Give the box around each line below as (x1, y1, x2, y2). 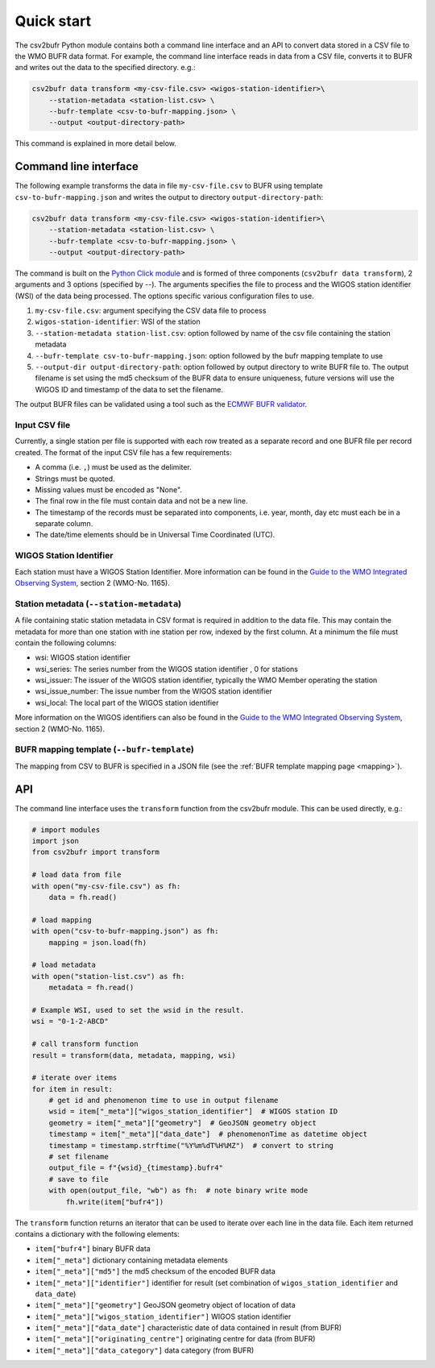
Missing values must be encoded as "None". (35, 484, 183, 495)
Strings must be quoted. (35, 474, 116, 483)
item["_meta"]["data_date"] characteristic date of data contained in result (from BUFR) (35, 1323, 342, 1333)
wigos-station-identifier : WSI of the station (35, 317, 201, 326)
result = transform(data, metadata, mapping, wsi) (31, 1051, 237, 1059)
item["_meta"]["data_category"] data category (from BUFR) (35, 1345, 255, 1355)
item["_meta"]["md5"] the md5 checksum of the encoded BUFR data (35, 1266, 275, 1276)
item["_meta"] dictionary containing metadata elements (35, 1255, 229, 1265)
